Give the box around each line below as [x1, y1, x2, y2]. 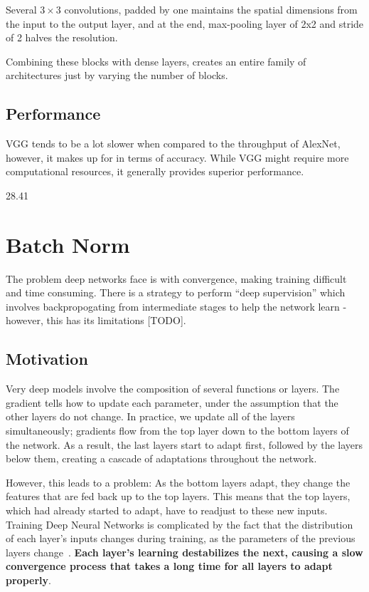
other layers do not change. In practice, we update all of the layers [6, 409, 295, 424]
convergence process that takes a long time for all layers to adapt [6, 559, 333, 573]
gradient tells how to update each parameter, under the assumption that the [6, 395, 338, 410]
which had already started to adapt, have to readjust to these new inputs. [6, 503, 328, 517]
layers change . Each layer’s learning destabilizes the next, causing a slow [6, 544, 363, 559]
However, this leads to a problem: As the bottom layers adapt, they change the [6, 474, 351, 489]
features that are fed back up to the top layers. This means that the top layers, [6, 489, 351, 504]
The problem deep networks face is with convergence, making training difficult [6, 271, 347, 286]
